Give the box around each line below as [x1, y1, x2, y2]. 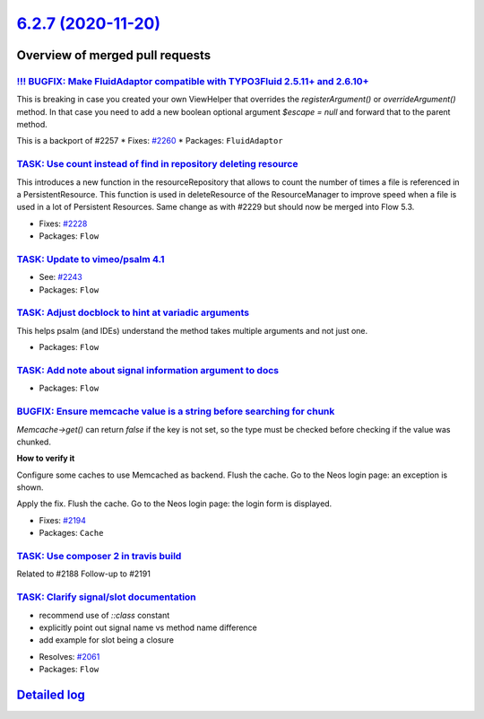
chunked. [16, 436, 51, 447]
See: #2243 [39, 272, 82, 283]
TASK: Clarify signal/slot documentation [16, 591, 196, 603]
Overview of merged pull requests [16, 48, 212, 63]
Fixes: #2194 [39, 514, 87, 525]
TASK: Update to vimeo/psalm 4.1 [16, 252, 165, 265]
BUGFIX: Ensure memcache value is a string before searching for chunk [16, 405, 335, 417]
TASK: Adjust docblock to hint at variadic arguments [16, 306, 250, 319]
